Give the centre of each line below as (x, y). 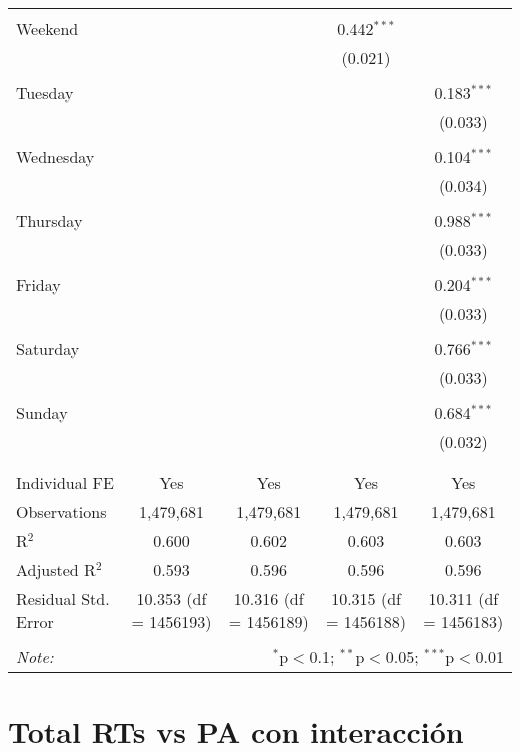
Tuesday (45, 92)
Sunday (42, 412)
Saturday (48, 348)
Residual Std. (63, 598)
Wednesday (55, 156)
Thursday (49, 220)
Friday (38, 284)
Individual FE (65, 482)
